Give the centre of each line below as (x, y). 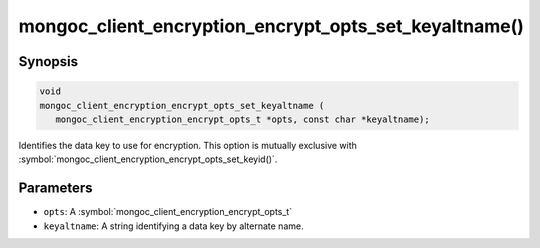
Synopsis (48, 61)
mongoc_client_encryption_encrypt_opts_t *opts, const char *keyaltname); (242, 119)
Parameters (55, 188)
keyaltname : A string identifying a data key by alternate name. (173, 226)
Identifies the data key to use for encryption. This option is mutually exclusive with (187, 145)
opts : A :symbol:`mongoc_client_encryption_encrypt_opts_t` (168, 212)
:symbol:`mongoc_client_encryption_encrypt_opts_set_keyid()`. (148, 159)
